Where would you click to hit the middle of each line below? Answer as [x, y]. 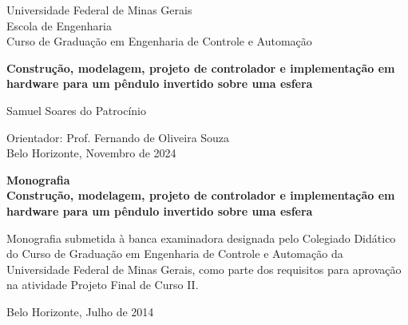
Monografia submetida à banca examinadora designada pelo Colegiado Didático [201, 238]
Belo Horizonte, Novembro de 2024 [91, 153]
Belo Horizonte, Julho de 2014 [80, 311]
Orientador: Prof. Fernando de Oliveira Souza [118, 137]
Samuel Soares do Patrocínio [76, 110]
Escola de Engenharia [59, 25]
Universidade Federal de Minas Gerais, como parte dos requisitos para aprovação [204, 269]
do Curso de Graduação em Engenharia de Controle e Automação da [175, 254]
